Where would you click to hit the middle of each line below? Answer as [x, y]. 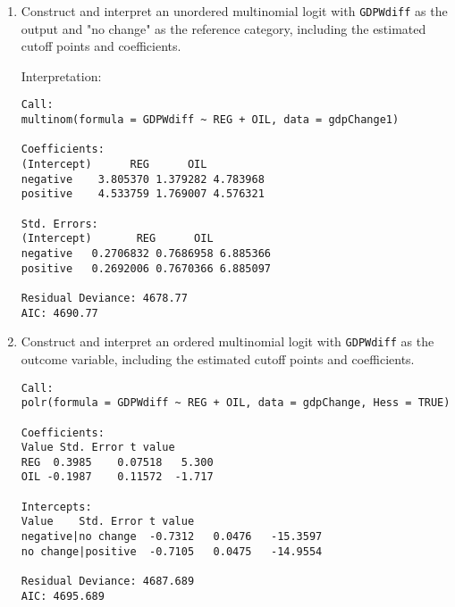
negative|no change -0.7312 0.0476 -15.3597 [172, 537]
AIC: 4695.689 [63, 596]
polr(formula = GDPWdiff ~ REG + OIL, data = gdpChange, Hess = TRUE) [236, 403]
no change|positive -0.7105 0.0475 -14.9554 [172, 551]
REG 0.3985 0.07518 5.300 [117, 462]
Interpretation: [61, 75]
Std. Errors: [59, 224]
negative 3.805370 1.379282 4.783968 [143, 179]
